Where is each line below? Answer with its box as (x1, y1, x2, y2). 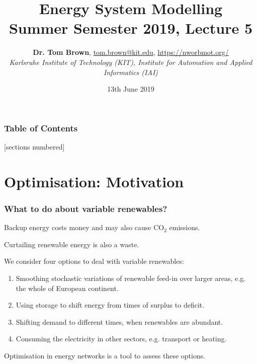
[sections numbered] (4, 141, 65, 152)
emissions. (169, 222, 200, 233)
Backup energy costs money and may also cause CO (4, 222, 164, 233)
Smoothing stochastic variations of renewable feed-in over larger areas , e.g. (16, 272, 246, 283)
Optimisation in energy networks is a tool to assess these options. (4, 350, 206, 360)
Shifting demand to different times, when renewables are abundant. (16, 316, 223, 327)
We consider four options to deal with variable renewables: (4, 256, 184, 266)
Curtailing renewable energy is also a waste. (4, 239, 139, 249)
